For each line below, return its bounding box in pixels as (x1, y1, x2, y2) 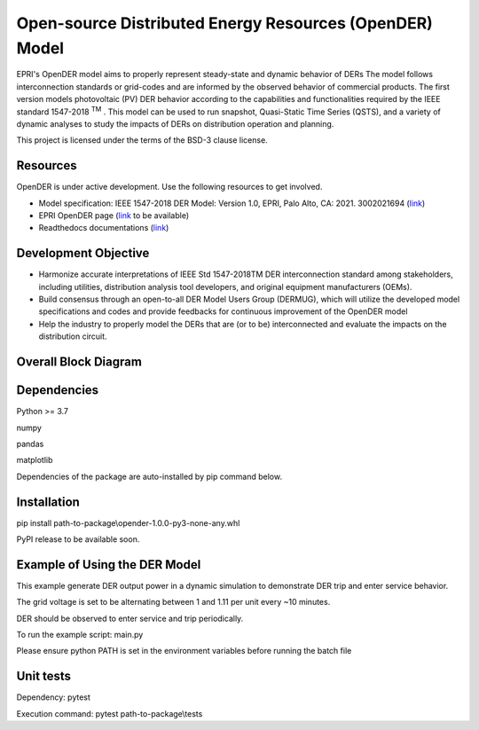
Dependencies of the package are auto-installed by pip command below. (16, 471, 283, 482)
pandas (16, 438, 44, 449)
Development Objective (16, 246, 150, 261)
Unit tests (16, 669, 71, 684)
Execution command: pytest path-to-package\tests (16, 708, 203, 718)
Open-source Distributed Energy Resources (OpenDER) (16, 13, 434, 33)
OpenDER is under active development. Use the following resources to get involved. (16, 182, 323, 192)
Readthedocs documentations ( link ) (38, 223, 169, 233)
